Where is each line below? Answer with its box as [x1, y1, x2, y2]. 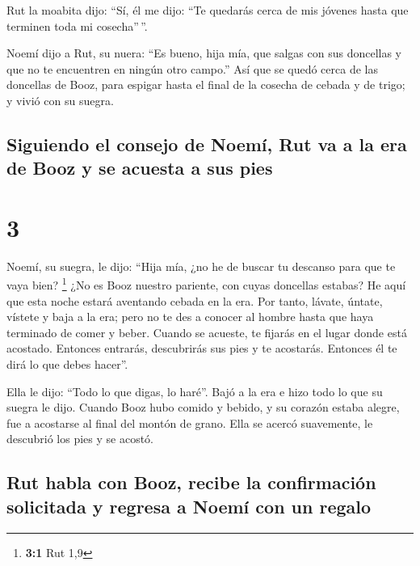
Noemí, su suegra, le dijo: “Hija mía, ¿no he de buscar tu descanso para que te [6, 257, 396, 274]
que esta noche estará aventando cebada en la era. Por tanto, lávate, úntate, [6, 292, 383, 309]
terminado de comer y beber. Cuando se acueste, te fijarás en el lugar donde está [6, 323, 407, 340]
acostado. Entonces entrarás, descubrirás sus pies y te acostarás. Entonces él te [6, 340, 397, 357]
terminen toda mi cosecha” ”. [6, 17, 148, 34]
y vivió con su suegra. [6, 91, 114, 108]
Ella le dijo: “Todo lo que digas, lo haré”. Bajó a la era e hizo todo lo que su [6, 382, 383, 399]
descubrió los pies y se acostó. [6, 430, 153, 447]
